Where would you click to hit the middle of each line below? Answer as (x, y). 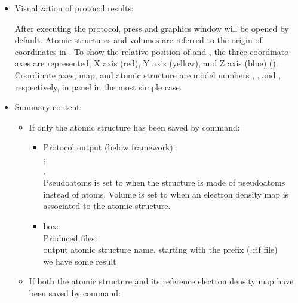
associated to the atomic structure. (107, 206)
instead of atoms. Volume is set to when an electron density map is (166, 194)
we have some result (80, 261)
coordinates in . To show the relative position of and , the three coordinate (151, 51)
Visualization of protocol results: (74, 8)
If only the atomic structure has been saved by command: (134, 127)
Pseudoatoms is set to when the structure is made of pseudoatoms (164, 182)
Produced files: (70, 237)
